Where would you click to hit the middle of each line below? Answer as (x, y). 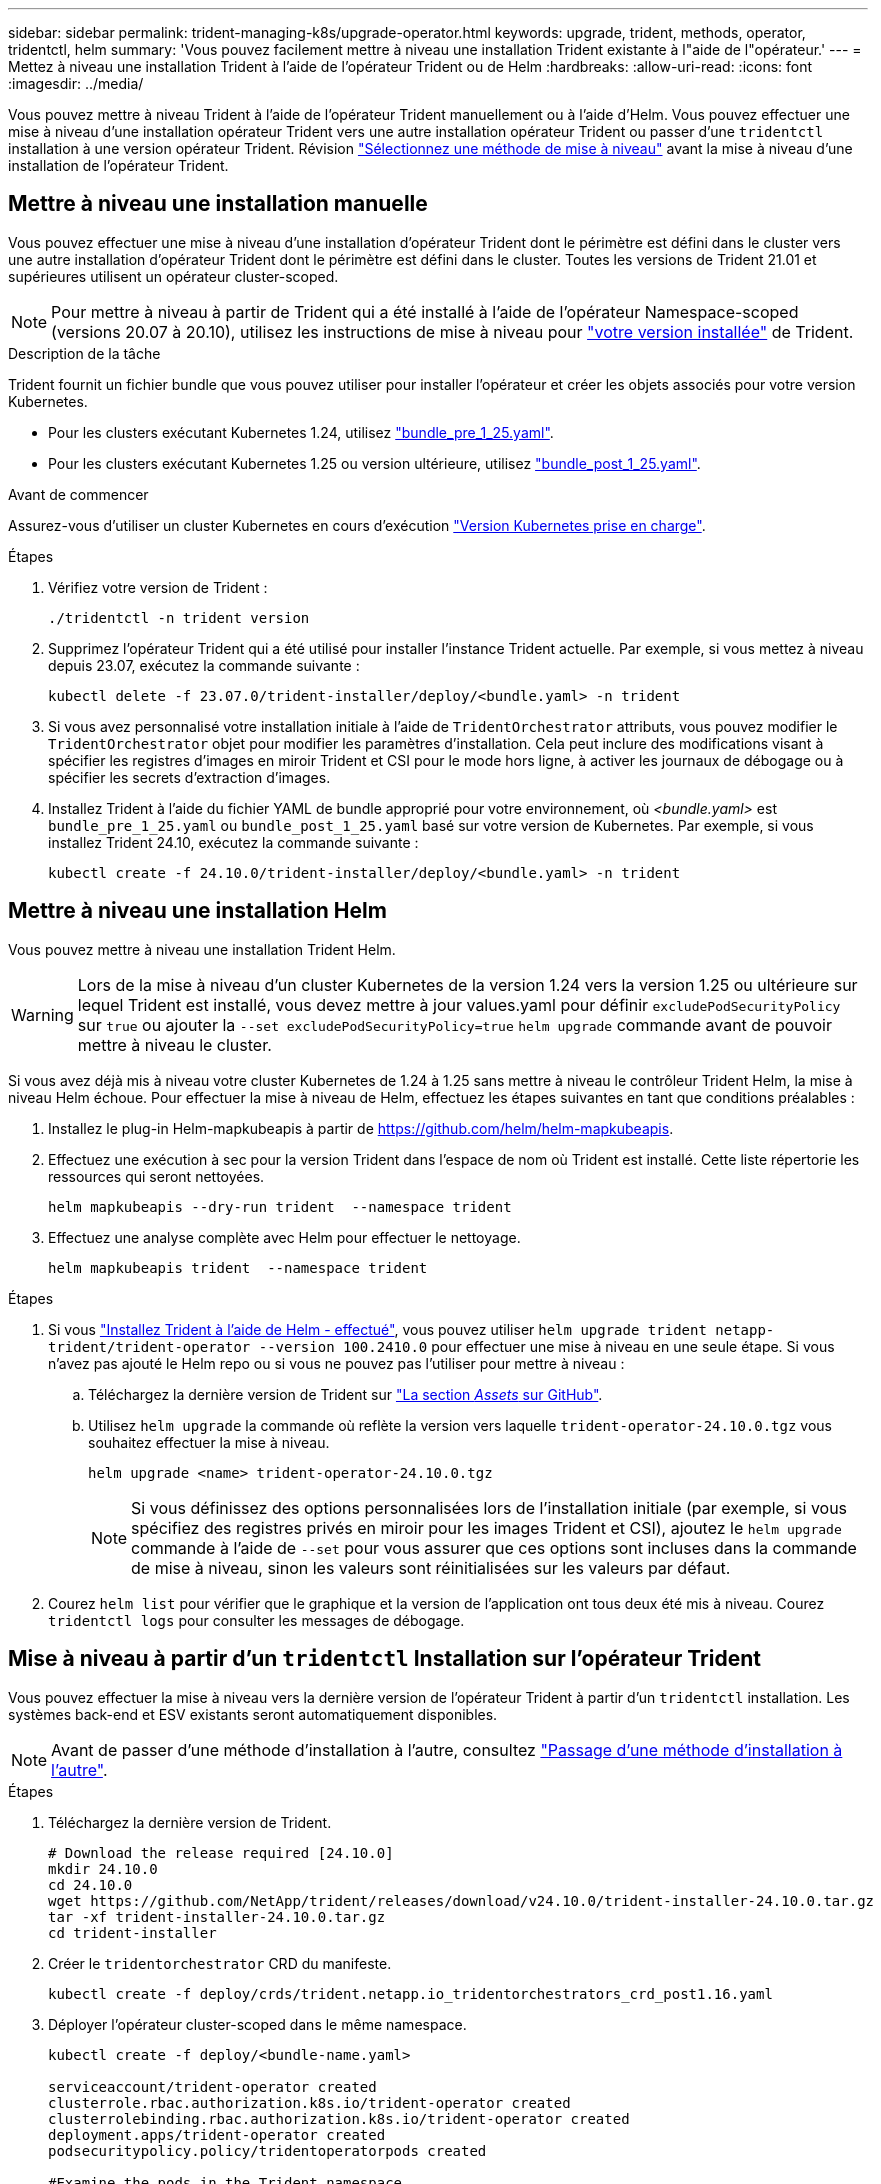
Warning (42, 1014)
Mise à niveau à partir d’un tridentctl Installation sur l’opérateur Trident (384, 1659)
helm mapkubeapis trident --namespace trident (238, 1267)
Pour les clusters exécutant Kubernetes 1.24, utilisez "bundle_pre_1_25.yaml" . (301, 432)
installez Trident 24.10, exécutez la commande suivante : (233, 842)
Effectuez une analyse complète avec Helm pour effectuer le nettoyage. (284, 1237)
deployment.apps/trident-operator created (217, 2134)
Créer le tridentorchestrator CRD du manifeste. (220, 1963)
